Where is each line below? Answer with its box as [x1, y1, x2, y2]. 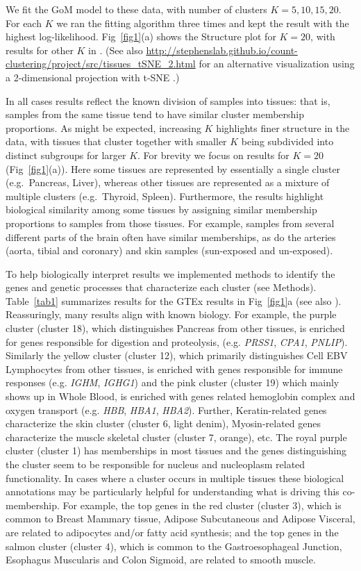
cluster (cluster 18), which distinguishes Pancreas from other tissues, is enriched [6, 321, 345, 336]
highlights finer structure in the [216, 120, 350, 135]
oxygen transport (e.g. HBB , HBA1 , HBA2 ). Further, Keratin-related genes [6, 402, 327, 417]
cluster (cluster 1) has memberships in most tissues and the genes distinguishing [6, 443, 347, 458]
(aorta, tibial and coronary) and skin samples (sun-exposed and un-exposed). [6, 243, 333, 258]
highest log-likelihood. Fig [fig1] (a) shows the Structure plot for [6, 29, 276, 44]
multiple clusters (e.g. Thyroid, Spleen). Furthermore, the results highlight [6, 188, 324, 203]
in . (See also [88, 42, 143, 57]
